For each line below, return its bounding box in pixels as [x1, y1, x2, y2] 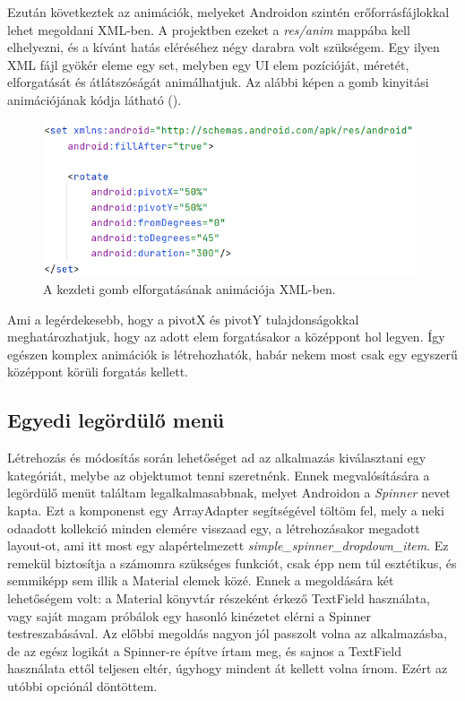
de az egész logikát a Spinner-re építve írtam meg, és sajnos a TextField [7, 641, 402, 660]
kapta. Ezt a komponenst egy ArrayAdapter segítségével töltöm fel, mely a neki [7, 501, 444, 520]
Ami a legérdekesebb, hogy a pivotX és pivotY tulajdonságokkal [7, 309, 359, 328]
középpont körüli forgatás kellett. [7, 362, 189, 381]
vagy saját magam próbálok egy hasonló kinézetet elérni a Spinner [7, 606, 371, 625]
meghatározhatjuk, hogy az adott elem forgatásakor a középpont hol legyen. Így [7, 327, 445, 346]
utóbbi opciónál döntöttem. [7, 676, 158, 695]
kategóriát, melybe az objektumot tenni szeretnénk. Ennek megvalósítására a [7, 465, 430, 484]
